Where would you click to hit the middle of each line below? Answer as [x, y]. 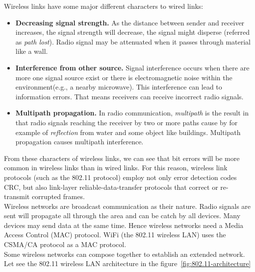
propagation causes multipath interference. [79, 142]
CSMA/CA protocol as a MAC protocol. [65, 244]
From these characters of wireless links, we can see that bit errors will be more [122, 158]
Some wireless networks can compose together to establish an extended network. [125, 254]
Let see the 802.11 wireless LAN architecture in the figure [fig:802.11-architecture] [127, 263]
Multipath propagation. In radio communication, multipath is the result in [132, 113]
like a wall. [32, 51]
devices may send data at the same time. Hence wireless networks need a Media [124, 225]
